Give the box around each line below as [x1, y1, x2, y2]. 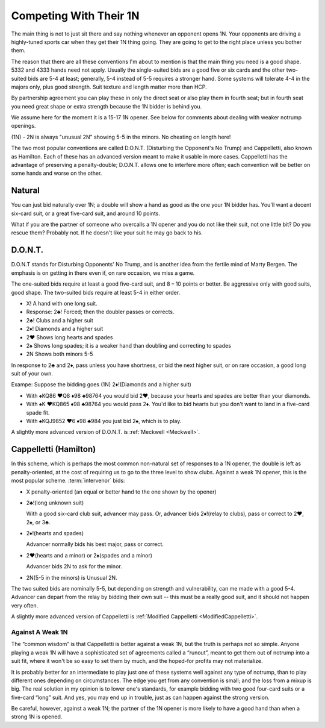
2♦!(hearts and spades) [26, 530, 84, 537]
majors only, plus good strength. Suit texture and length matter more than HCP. [11, 83, 207, 90]
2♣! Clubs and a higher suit [26, 316, 93, 324]
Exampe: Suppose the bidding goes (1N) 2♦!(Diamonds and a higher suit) [11, 381, 192, 388]
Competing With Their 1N [11, 9, 140, 22]
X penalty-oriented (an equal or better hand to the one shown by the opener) [26, 488, 217, 495]
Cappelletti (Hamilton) [11, 444, 96, 454]
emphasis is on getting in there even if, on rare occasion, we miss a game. [11, 269, 195, 277]
